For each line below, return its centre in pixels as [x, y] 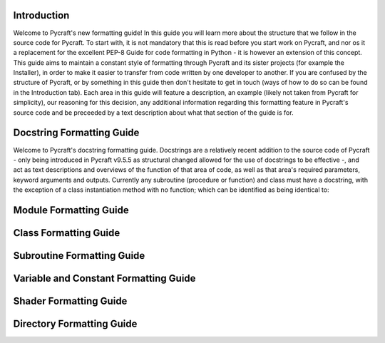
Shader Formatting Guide [70, 301]
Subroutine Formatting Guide [79, 256]
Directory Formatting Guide [75, 324]
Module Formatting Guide [71, 210]
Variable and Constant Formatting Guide [104, 278]
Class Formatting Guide [67, 233]
